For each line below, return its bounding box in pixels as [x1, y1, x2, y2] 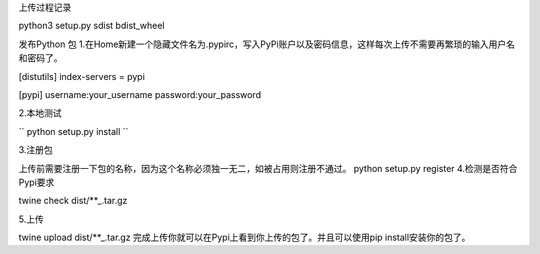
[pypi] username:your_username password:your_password [18, 88, 262, 100]
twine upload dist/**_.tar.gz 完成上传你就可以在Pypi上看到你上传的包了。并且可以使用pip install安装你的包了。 [18, 231, 471, 244]
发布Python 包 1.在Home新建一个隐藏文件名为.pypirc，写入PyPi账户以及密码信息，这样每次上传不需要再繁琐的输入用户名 [18, 38, 515, 50]
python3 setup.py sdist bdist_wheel [18, 20, 165, 32]
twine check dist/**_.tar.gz [18, 195, 128, 207]
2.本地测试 [18, 107, 62, 119]
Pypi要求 [18, 176, 55, 188]
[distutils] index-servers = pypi [18, 70, 145, 82]
